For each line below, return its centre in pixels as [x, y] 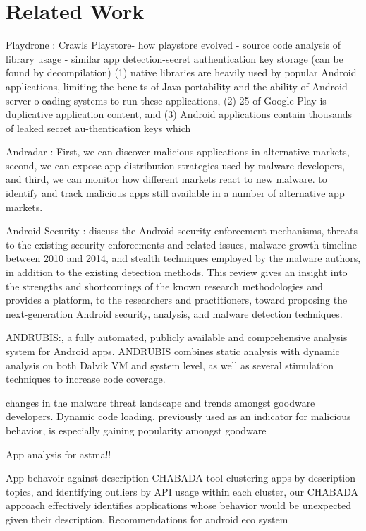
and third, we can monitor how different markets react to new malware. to [166, 179]
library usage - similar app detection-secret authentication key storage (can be [175, 58]
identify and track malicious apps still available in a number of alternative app [175, 193]
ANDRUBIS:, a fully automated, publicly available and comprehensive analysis [177, 337]
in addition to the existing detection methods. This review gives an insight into [177, 272]
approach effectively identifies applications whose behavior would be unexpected [178, 505]
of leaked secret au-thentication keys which [98, 127]
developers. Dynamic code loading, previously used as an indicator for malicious [178, 416]
